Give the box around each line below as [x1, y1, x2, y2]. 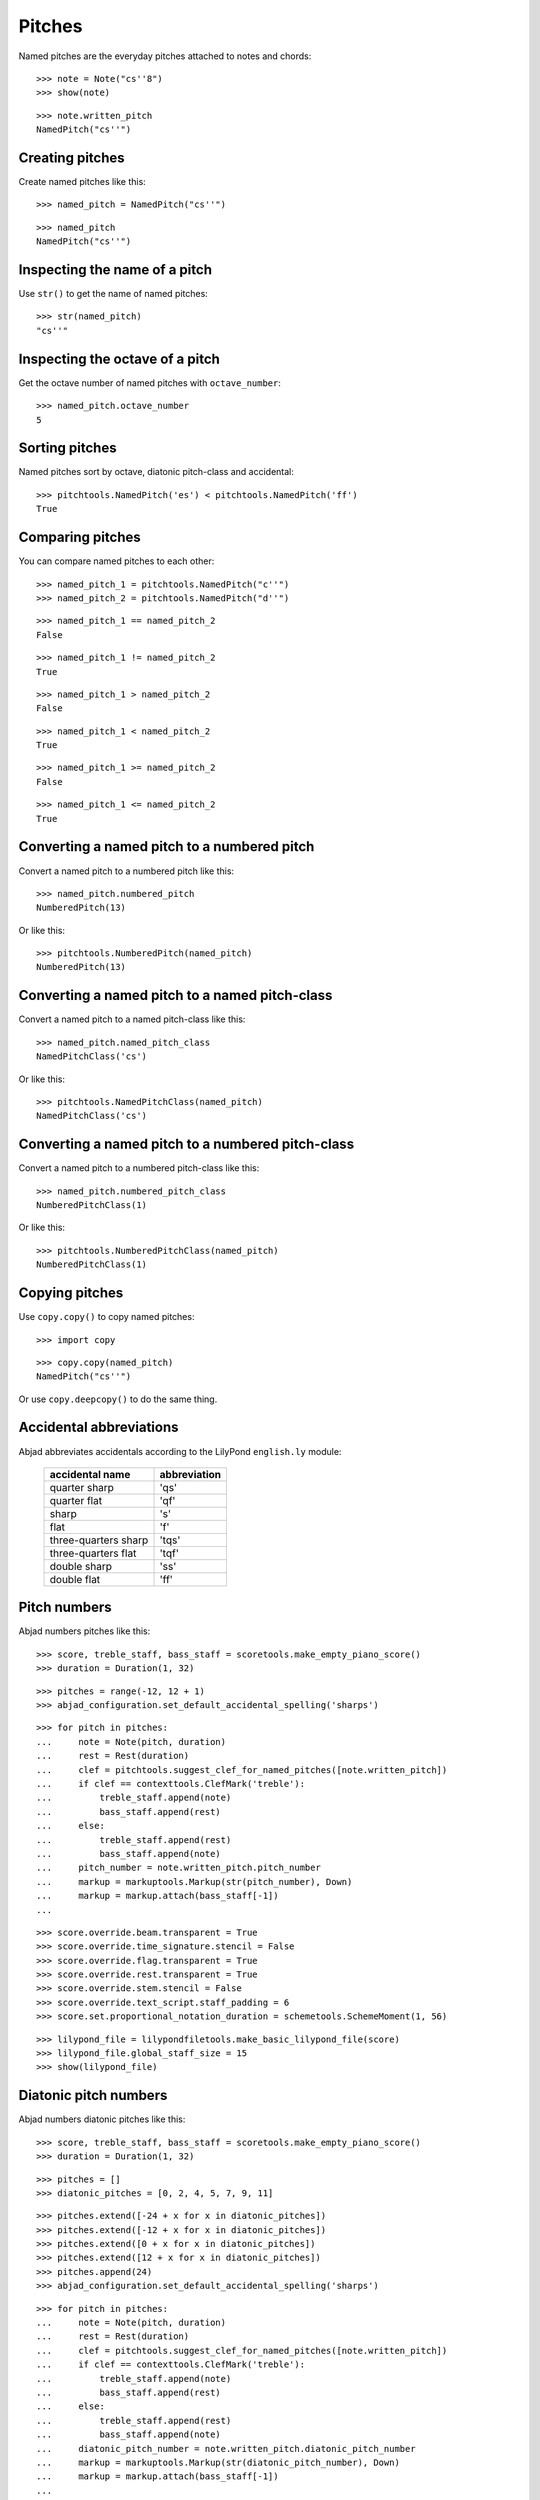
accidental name [49, 1467, 131, 1481]
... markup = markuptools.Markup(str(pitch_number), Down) [36, 1876, 353, 1887]
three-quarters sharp [49, 1533, 149, 1547]
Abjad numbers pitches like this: [18, 1625, 151, 1637]
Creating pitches [18, 149, 125, 166]
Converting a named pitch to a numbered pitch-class [18, 1136, 355, 1153]
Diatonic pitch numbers [18, 2087, 168, 2104]
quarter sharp [49, 1480, 115, 1494]
